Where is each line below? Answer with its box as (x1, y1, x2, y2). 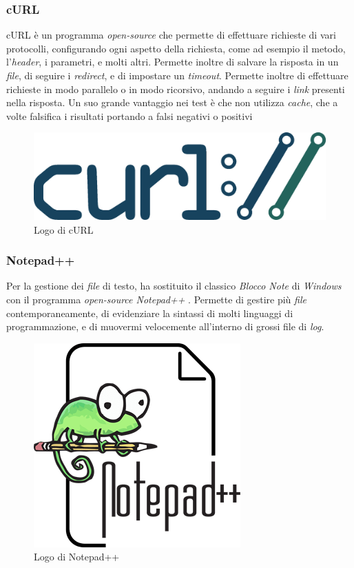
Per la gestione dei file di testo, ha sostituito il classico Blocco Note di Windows (6, 278, 342, 293)
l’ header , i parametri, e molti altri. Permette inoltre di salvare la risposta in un (6, 54, 339, 69)
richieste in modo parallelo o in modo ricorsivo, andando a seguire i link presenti (6, 81, 345, 96)
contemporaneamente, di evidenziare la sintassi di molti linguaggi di (6, 305, 293, 320)
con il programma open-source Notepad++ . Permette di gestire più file (6, 292, 306, 307)
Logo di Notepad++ (34, 549, 120, 564)
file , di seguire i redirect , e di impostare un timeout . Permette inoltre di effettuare (6, 68, 348, 82)
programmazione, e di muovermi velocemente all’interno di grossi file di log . (6, 319, 324, 334)
